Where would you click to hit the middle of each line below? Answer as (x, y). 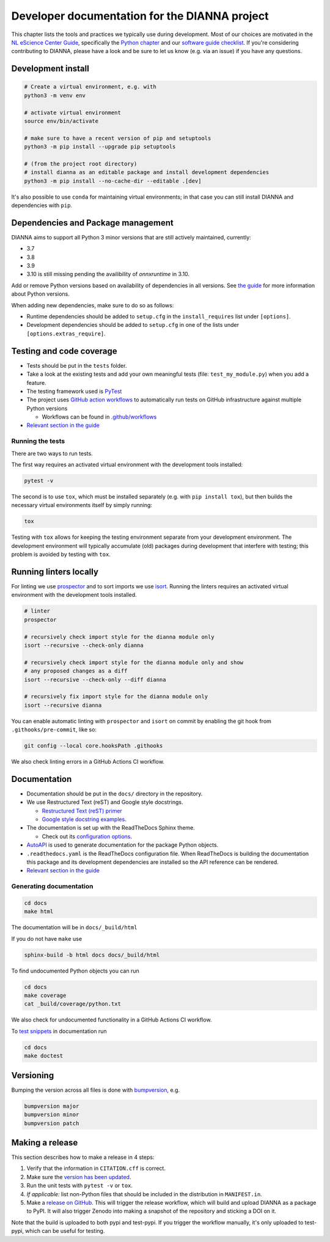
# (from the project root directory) (81, 164)
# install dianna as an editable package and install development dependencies (147, 172)
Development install (50, 69)
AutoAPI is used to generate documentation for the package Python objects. (123, 845)
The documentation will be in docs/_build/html (74, 927)
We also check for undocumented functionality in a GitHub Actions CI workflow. (112, 1020)
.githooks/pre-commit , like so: (54, 729)
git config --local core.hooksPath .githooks (94, 746)
